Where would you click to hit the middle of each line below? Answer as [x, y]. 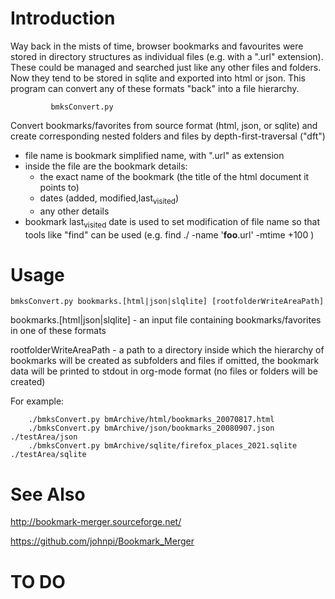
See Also [48, 494]
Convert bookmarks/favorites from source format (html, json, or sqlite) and [164, 125]
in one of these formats [58, 331]
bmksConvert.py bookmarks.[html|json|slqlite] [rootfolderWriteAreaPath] [167, 302]
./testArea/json [44, 437]
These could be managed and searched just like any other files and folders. [166, 67]
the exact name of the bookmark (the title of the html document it [174, 176]
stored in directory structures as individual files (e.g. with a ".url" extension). [167, 56]
